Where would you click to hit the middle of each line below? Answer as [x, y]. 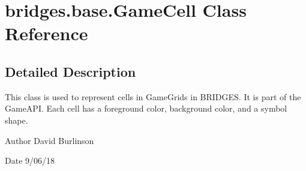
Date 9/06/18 [30, 160]
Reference [46, 33]
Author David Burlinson [49, 140]
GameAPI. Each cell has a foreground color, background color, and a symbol [146, 108]
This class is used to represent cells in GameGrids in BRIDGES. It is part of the [153, 96]
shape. [16, 120]
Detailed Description [70, 71]
